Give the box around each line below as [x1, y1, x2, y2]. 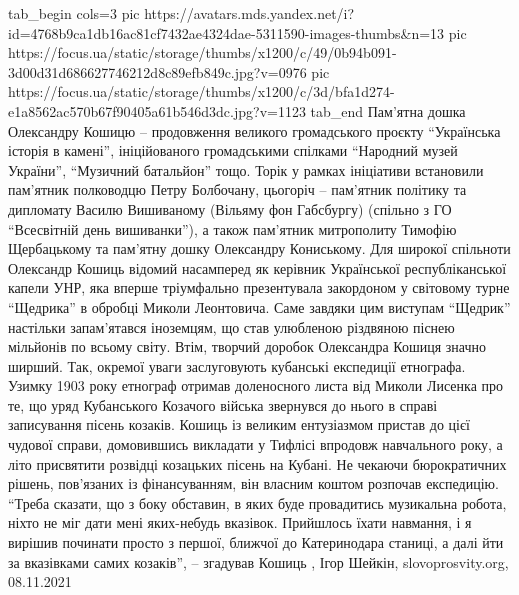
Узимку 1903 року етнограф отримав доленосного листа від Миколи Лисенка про [8, 375, 504, 396]
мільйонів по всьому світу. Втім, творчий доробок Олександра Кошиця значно [8, 336, 487, 357]
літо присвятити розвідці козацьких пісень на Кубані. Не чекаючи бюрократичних [8, 453, 507, 474]
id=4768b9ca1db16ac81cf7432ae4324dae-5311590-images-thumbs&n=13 [8, 22, 445, 43]
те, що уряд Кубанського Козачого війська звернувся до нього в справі [8, 394, 438, 415]
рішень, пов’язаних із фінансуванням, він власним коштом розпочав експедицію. [8, 473, 499, 494]
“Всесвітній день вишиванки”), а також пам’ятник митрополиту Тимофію [8, 218, 457, 239]
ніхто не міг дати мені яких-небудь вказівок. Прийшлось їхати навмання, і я [8, 512, 472, 533]
